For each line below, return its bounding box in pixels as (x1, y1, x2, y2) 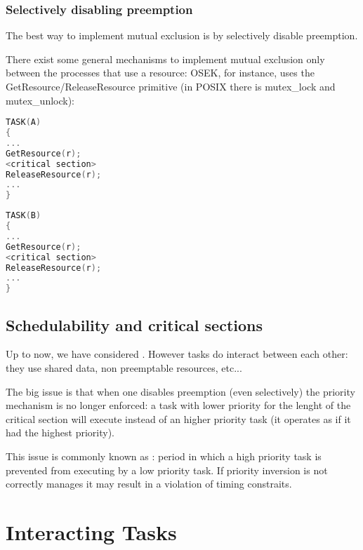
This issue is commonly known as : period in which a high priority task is (6, 448, 322, 463)
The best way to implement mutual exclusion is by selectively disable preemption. (6, 28, 358, 43)
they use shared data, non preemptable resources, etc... (6, 360, 242, 375)
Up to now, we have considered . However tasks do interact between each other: (6, 347, 348, 361)
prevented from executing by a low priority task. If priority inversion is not (6, 462, 328, 477)
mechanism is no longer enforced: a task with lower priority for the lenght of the (6, 398, 351, 412)
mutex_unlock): (6, 93, 75, 107)
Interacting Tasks (6, 517, 177, 546)
